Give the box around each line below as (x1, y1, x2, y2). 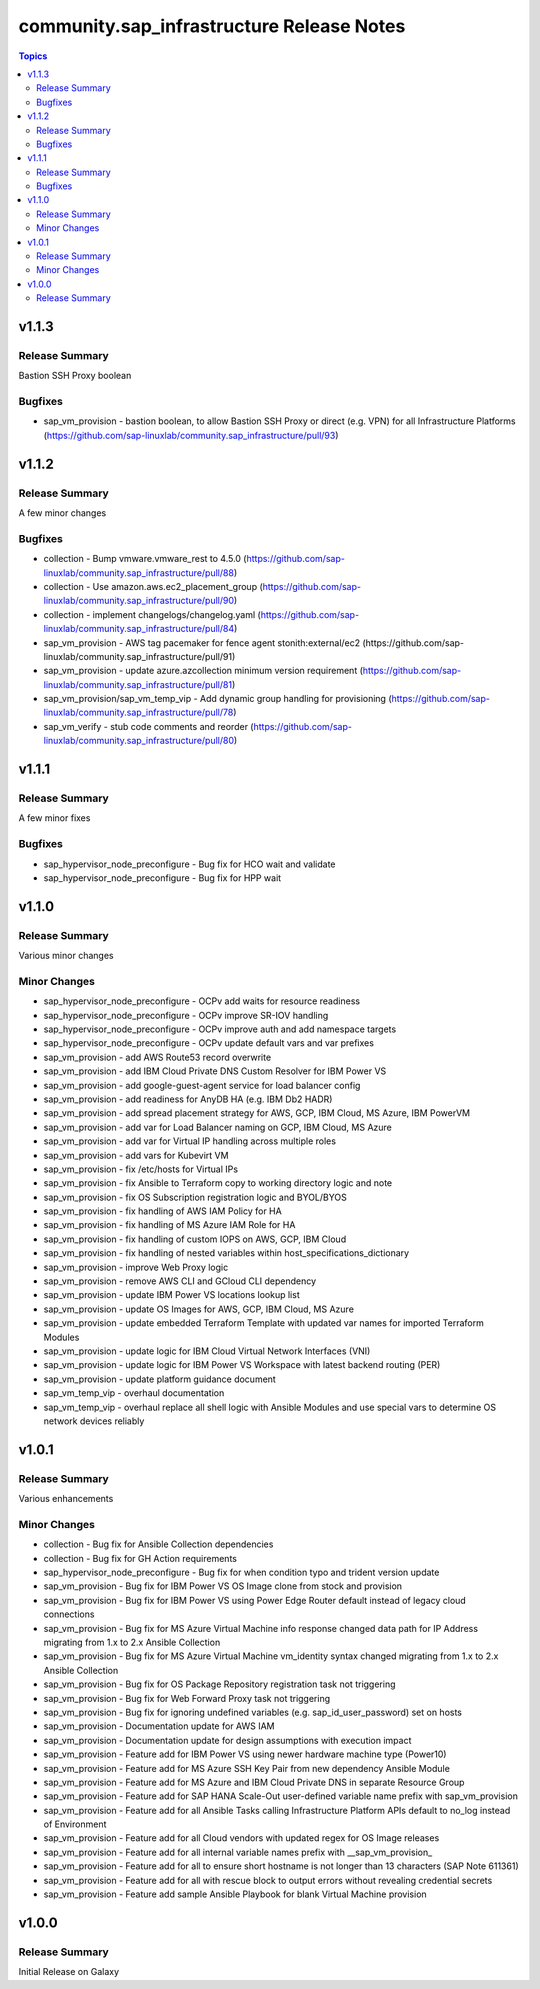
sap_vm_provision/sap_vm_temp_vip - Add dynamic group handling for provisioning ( (43, 693, 392, 705)
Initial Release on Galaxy (18, 1966, 120, 1978)
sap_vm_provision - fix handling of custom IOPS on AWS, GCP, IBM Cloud (43, 1233, 347, 1245)
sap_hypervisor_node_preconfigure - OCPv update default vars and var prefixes (43, 1037, 375, 1049)
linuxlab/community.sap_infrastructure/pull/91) (43, 650, 236, 662)
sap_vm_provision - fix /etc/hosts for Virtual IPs (43, 1163, 239, 1175)
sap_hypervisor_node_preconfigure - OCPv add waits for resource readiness (43, 995, 360, 1007)
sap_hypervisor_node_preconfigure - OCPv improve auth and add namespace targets (43, 1023, 397, 1035)
